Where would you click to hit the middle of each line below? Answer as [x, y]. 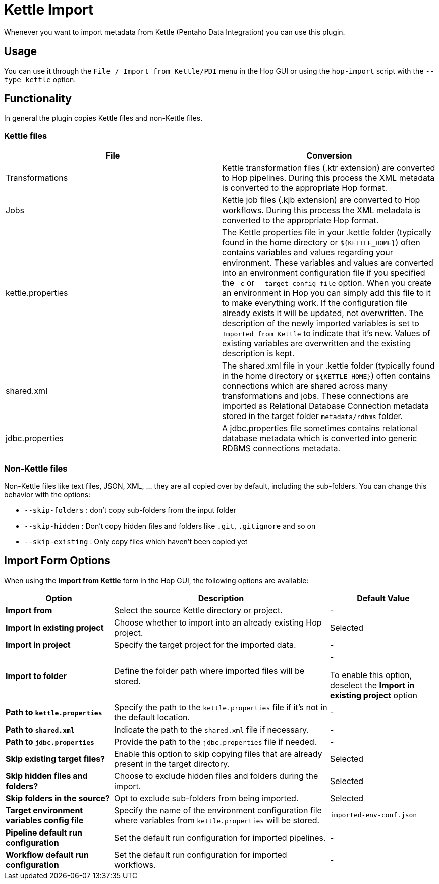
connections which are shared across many [305, 386]
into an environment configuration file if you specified [324, 273]
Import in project [38, 644]
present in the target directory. [172, 764]
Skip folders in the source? [58, 798]
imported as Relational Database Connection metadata [326, 406]
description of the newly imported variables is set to [321, 323]
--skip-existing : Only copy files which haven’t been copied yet [136, 541]
